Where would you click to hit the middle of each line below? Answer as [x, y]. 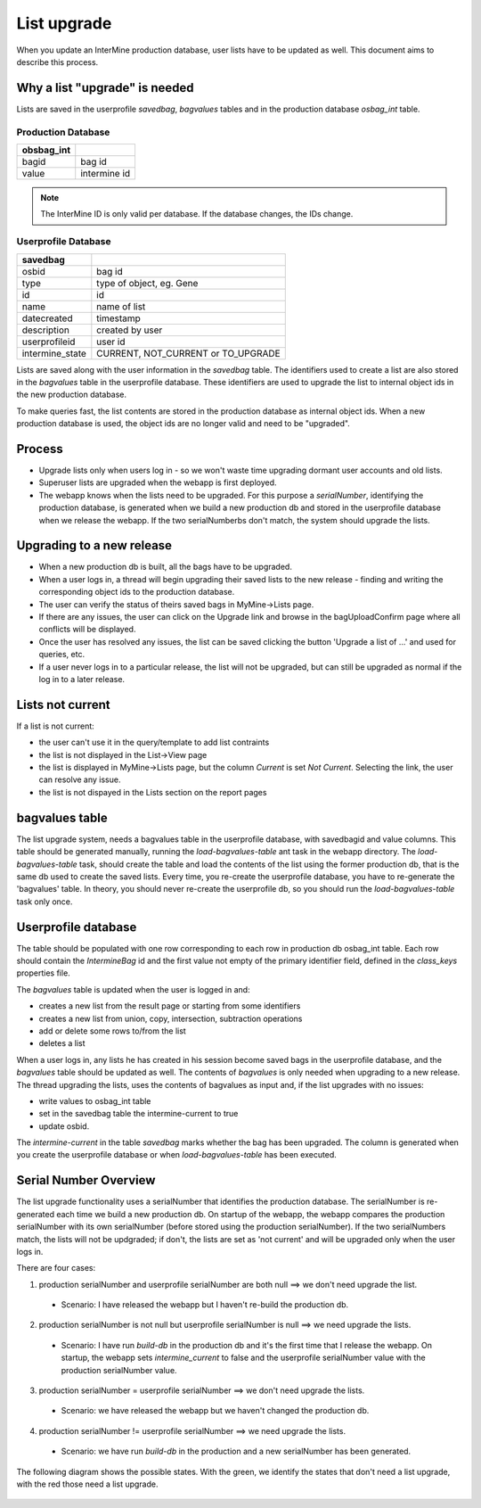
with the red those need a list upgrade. [87, 1484]
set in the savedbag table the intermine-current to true [139, 1114]
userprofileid [49, 342]
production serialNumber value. [119, 1370]
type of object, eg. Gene [147, 283]
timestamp [119, 318]
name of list [121, 306]
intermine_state [54, 353]
